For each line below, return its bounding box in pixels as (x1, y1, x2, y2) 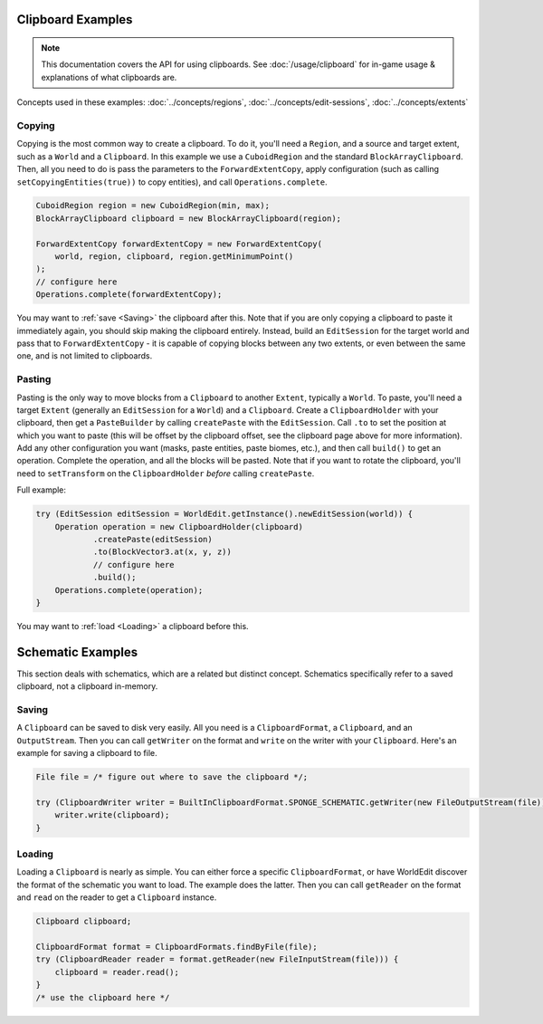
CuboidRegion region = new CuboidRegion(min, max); (35, 200, 271, 211)
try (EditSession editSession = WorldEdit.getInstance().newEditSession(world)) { (35, 509, 414, 520)
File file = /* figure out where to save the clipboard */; (35, 772, 309, 782)
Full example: (16, 484, 67, 495)
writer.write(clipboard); (54, 810, 170, 820)
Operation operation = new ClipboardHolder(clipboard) (54, 522, 303, 531)
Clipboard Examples (16, 12, 133, 27)
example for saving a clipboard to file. (16, 748, 157, 759)
